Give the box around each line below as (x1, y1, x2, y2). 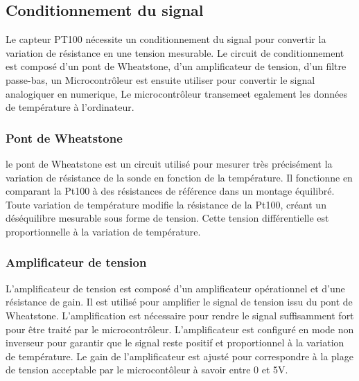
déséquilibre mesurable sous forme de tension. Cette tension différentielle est (6, 211, 329, 225)
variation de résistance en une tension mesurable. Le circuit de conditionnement (6, 45, 344, 60)
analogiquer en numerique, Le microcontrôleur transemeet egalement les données (6, 86, 347, 100)
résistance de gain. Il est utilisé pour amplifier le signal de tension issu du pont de (6, 294, 353, 309)
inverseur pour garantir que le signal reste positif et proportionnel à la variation (6, 335, 344, 350)
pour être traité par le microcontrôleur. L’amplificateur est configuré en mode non (6, 321, 354, 336)
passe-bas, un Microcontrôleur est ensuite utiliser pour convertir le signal (6, 72, 315, 87)
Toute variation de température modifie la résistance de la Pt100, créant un (6, 197, 326, 211)
